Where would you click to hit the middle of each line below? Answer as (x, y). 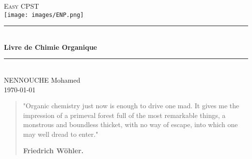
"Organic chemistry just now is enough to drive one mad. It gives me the (131, 106)
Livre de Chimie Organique (51, 47)
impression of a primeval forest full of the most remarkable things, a (124, 115)
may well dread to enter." (61, 134)
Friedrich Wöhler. (53, 150)
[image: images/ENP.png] (44, 15)
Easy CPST (22, 6)
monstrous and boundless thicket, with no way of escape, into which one (130, 124)
